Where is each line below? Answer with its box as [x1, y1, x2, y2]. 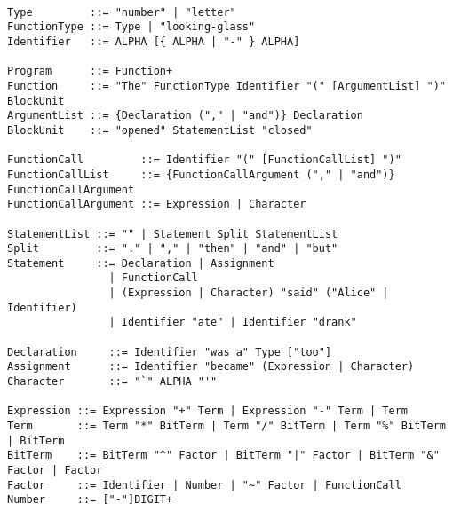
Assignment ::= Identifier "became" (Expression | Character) [7, 360, 415, 373]
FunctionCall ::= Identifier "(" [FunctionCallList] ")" [7, 153, 401, 167]
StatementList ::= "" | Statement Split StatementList [7, 227, 338, 240]
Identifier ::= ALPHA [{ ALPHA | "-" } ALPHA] [7, 35, 300, 48]
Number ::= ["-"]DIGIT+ [7, 493, 173, 507]
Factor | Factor [7, 464, 103, 476]
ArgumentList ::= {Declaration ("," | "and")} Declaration [7, 109, 363, 122]
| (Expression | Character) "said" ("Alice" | [108, 287, 389, 300]
